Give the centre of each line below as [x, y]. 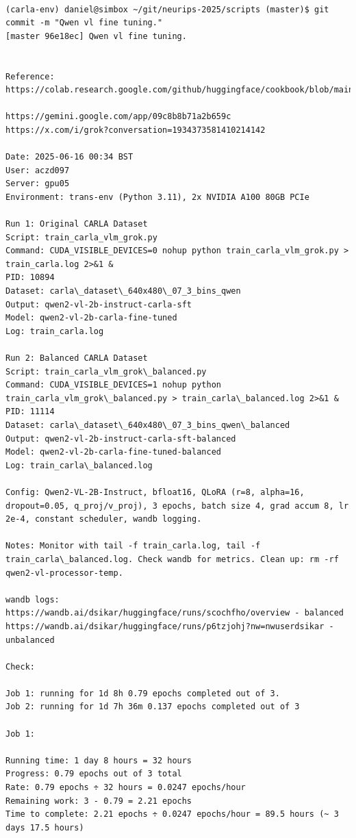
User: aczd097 [38, 170]
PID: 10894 [30, 278]
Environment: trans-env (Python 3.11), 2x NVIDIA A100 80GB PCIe [157, 197]
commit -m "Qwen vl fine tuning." [84, 23]
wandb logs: [33, 599]
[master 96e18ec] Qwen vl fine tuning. [96, 36]
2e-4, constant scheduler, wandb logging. [104, 519]
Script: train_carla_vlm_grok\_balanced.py [106, 371]
